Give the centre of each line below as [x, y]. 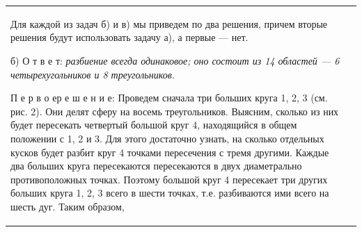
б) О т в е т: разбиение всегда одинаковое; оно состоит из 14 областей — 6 [175, 60]
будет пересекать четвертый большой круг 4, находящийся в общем [154, 125]
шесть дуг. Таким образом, [68, 206]
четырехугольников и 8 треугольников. [93, 74]
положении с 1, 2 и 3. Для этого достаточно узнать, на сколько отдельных [167, 138]
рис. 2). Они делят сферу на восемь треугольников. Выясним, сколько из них [175, 111]
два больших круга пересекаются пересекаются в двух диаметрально [156, 166]
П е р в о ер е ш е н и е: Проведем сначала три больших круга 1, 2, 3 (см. [169, 98]
